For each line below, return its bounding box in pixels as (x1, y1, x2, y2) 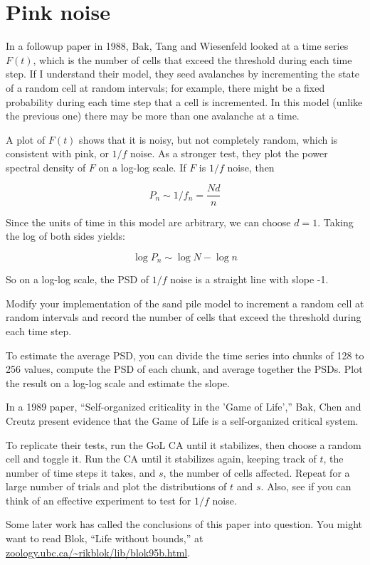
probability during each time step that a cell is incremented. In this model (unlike (6, 94, 363, 109)
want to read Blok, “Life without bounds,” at (6, 531, 203, 546)
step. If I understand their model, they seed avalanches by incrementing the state (6, 66, 360, 81)
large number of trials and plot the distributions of (6, 479, 227, 494)
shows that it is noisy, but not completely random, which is (79, 132, 338, 147)
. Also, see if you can (260, 479, 351, 494)
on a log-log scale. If (98, 159, 186, 174)
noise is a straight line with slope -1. (170, 272, 329, 287)
